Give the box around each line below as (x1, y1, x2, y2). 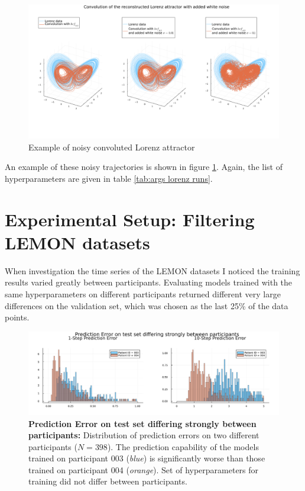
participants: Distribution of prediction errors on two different (28, 429, 259, 441)
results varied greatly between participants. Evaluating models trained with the (5, 276, 293, 288)
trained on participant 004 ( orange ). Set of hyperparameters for (28, 463, 259, 476)
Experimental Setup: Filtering (5, 207, 255, 231)
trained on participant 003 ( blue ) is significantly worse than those (28, 452, 265, 464)
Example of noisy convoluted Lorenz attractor (28, 140, 195, 153)
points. (5, 311, 30, 323)
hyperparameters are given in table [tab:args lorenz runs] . (5, 172, 213, 184)
